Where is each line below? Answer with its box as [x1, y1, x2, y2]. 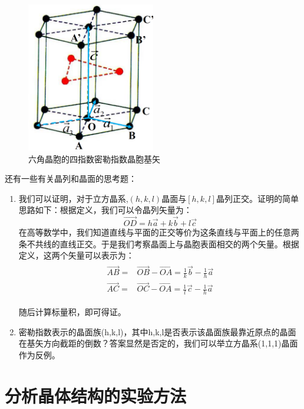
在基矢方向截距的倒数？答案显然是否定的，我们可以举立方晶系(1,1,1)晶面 [18, 337, 298, 349]
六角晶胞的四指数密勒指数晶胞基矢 [28, 152, 160, 165]
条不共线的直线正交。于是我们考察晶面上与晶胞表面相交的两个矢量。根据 [18, 237, 299, 250]
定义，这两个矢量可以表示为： [18, 249, 134, 261]
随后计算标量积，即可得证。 [18, 306, 126, 318]
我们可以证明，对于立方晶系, [18, 192, 128, 204]
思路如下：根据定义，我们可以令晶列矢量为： [18, 204, 192, 216]
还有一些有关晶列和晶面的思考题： [5, 172, 137, 185]
